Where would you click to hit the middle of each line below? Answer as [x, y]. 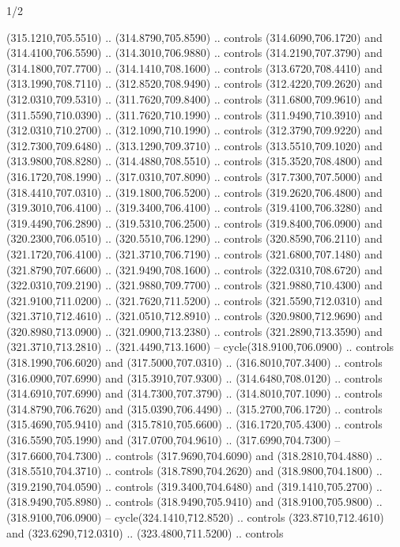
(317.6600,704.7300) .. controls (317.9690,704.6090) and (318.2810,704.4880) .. [194, 455]
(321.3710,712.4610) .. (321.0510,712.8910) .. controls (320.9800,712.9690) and [194, 316]
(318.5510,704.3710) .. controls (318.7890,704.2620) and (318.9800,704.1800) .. [194, 471]
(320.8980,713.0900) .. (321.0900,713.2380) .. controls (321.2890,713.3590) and [194, 331]
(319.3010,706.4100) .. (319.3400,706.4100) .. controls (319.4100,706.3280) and [194, 207]
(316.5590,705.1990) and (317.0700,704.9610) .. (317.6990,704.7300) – [174, 440]
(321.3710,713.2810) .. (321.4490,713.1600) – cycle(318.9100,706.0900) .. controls [200, 347]
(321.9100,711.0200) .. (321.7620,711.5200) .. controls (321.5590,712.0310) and [194, 300]
